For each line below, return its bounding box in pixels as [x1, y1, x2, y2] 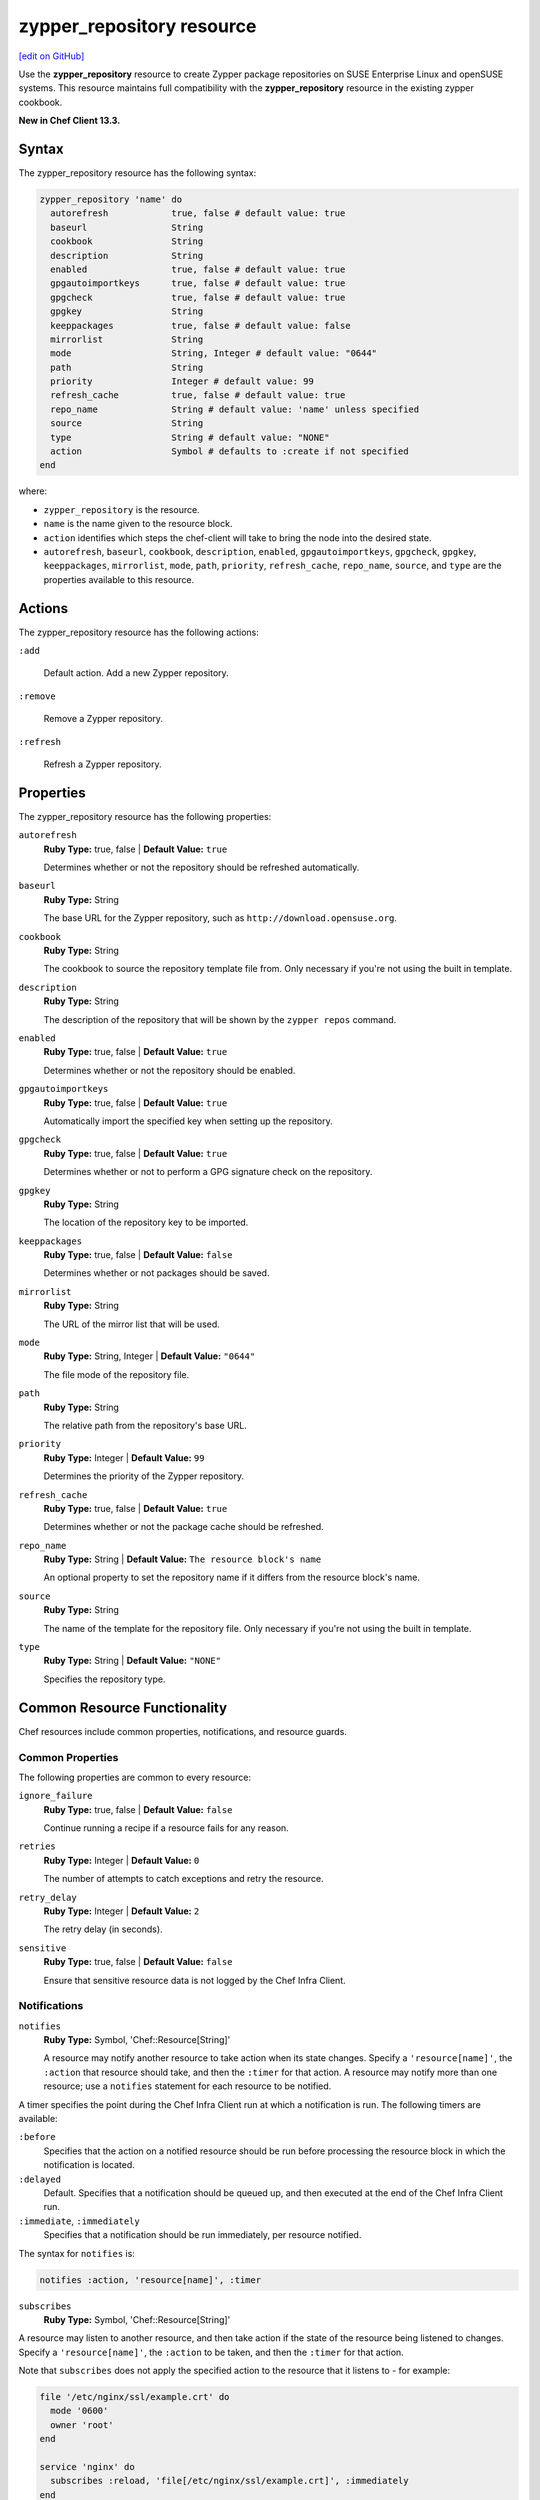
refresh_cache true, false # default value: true [50, 390, 346, 401]
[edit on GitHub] [18, 50, 85, 62]
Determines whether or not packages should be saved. [43, 1267, 270, 1279]
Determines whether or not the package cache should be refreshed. [43, 1521, 324, 1533]
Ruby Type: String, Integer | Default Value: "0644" [43, 1350, 256, 1362]
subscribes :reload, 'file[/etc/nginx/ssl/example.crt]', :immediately [50, 2475, 409, 2487]
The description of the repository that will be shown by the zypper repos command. [43, 1013, 397, 1025]
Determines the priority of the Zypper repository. [43, 1470, 245, 1482]
